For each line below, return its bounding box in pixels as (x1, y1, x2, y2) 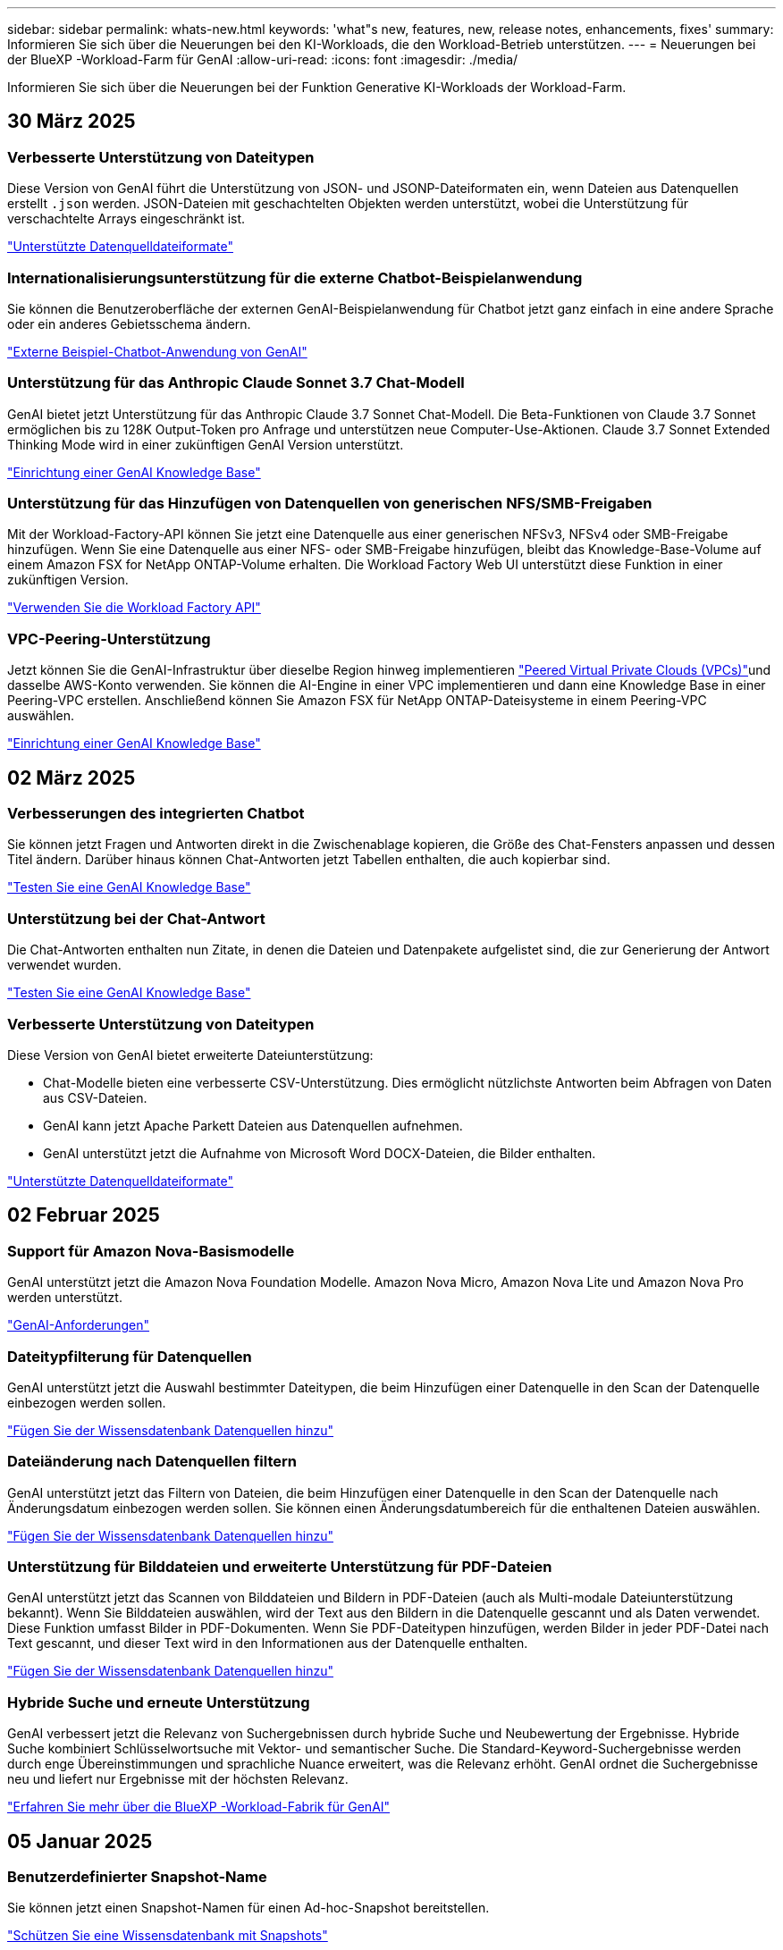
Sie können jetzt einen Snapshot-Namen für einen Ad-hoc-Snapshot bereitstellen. (7, 1900, 490, 1916)
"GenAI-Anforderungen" (7, 1317, 150, 1333)
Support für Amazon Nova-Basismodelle (7, 1241, 295, 1260)
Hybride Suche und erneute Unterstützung (7, 1693, 310, 1711)
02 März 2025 (7, 766, 136, 789)
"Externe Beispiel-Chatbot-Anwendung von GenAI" (7, 343, 307, 359)
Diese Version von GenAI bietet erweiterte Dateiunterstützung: (7, 1046, 374, 1063)
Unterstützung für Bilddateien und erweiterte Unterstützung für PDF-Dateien (7, 1558, 552, 1576)
